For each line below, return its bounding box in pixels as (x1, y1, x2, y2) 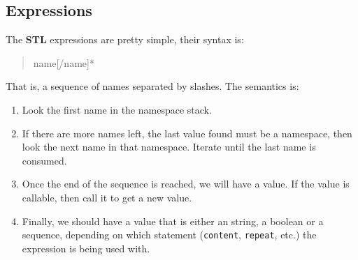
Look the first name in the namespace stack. (22, 102, 212, 116)
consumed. (22, 153, 67, 167)
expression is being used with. (22, 240, 150, 255)
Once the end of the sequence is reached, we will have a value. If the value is (22, 176, 350, 191)
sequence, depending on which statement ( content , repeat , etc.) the (22, 227, 317, 242)
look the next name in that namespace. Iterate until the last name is (22, 139, 316, 154)
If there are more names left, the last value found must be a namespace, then (22, 125, 352, 140)
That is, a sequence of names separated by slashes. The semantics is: (6, 79, 299, 93)
